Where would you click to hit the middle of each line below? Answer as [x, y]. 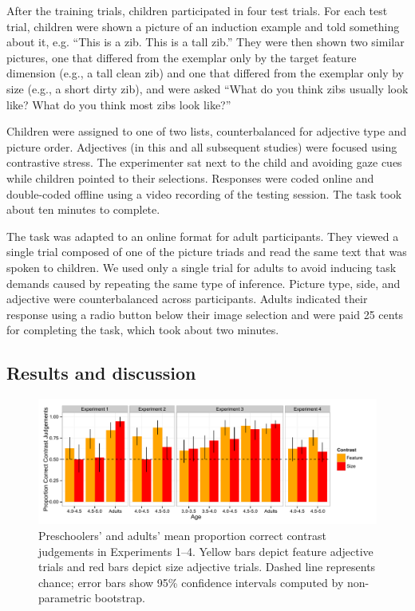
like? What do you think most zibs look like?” [119, 104]
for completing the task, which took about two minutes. [143, 330]
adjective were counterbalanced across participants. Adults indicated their [187, 299]
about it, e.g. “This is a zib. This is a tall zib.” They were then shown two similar [206, 42]
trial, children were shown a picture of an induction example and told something [203, 26]
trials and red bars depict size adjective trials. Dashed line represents [207, 567]
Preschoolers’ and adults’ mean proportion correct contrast [182, 536]
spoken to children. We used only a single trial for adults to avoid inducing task [202, 267]
